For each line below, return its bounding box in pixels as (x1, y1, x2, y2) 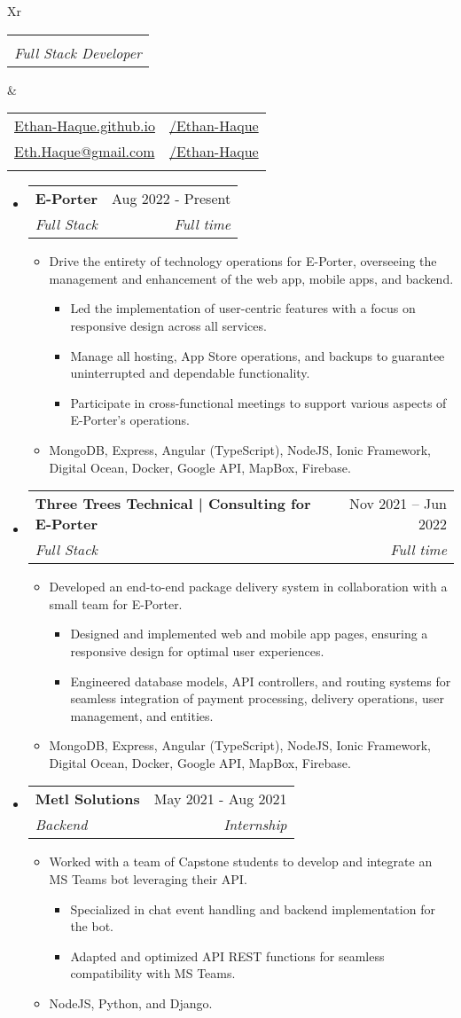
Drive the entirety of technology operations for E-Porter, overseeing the (49, 252, 437, 270)
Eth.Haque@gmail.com (14, 141, 155, 162)
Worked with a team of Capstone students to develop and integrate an (49, 852, 433, 871)
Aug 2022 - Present (112, 188, 231, 209)
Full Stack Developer (14, 42, 142, 63)
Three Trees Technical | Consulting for (35, 493, 311, 514)
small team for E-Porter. (49, 594, 183, 613)
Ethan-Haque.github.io (14, 115, 155, 137)
